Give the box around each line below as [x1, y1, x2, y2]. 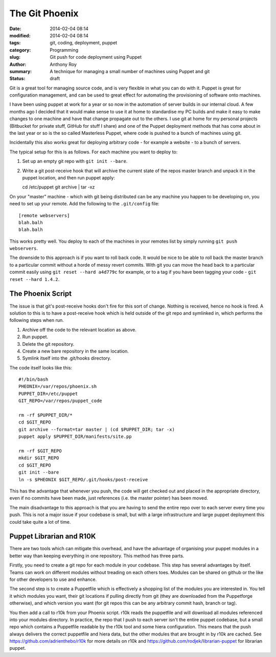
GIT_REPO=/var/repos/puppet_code [18, 398, 102, 404]
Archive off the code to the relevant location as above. [22, 326, 136, 333]
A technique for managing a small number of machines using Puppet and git [50, 68, 210, 74]
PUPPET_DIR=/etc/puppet [18, 391, 78, 396]
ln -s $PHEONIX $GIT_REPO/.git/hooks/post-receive [18, 477, 148, 482]
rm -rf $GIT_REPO [18, 448, 62, 454]
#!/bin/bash [18, 377, 49, 383]
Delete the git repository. [22, 341, 75, 347]
